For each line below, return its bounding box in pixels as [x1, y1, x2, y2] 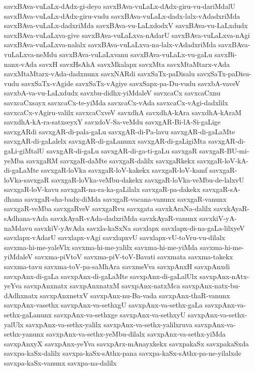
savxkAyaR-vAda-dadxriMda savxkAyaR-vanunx [50, 213, 197, 223]
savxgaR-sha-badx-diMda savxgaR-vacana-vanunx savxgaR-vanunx [25, 193, 227, 204]
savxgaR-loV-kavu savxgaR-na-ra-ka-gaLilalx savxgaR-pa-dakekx [4, 184, 200, 194]
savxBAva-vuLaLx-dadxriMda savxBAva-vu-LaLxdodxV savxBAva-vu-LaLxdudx [4, 20, 248, 31]
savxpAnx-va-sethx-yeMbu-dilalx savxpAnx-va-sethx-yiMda [46, 329, 226, 339]
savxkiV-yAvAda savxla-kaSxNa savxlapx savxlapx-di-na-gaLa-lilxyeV [34, 222, 245, 233]
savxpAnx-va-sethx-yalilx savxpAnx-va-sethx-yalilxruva [26, 319, 192, 329]
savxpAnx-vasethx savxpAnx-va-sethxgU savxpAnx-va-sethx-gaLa [4, 300, 203, 310]
